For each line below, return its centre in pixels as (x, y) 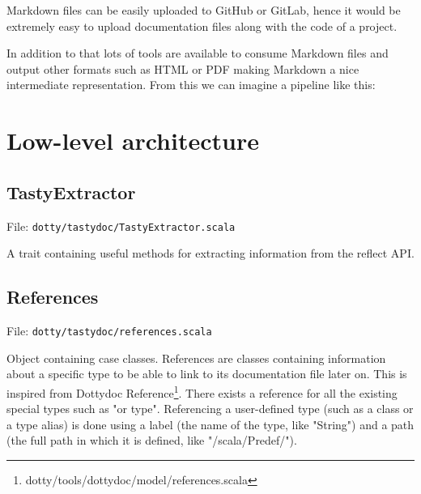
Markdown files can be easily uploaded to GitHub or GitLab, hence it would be (204, 10)
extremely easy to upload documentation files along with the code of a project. (202, 26)
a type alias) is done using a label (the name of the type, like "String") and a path (210, 424)
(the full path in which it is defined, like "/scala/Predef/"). (152, 440)
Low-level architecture (133, 141)
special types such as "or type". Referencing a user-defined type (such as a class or (210, 409)
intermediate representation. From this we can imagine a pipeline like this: (191, 85)
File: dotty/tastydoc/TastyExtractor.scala (121, 226)
